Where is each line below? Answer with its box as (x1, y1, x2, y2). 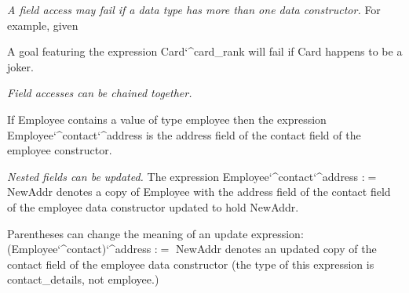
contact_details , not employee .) (7, 271, 159, 288)
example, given (7, 16, 79, 33)
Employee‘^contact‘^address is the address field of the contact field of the (7, 126, 361, 143)
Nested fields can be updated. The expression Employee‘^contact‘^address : (7, 168, 365, 184)
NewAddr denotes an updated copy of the (176, 241, 377, 257)
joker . (7, 58, 34, 74)
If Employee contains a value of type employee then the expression (7, 110, 327, 127)
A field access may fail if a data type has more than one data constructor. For (7, 2, 381, 17)
